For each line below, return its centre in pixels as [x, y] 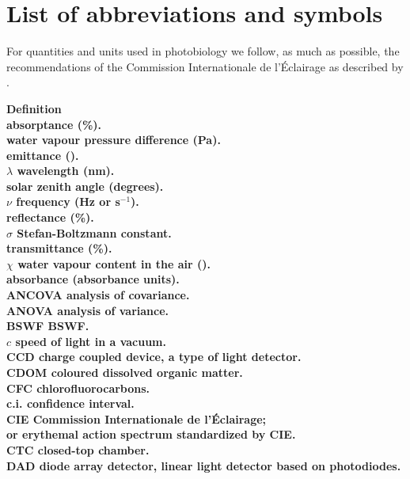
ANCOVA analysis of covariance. [98, 295]
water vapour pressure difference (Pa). [114, 140]
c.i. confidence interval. [70, 403]
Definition [34, 108]
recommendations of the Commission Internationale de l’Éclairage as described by [205, 66]
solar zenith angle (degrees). [85, 186]
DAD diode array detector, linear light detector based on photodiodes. [204, 465]
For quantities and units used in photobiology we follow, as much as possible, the [203, 51]
